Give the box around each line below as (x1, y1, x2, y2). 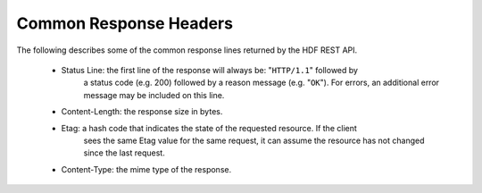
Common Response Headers (16, 13, 234, 33)
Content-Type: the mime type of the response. (61, 164, 232, 174)
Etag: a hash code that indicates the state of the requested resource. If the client (61, 122, 357, 133)
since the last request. (83, 147, 165, 158)
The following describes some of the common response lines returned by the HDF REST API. (16, 45, 358, 55)
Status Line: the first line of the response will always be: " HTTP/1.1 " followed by (61, 64, 359, 75)
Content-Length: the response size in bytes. (61, 106, 223, 117)
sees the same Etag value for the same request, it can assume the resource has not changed (83, 135, 425, 146)
